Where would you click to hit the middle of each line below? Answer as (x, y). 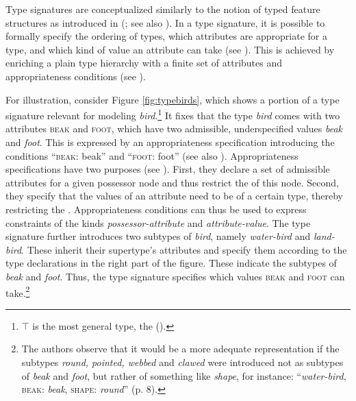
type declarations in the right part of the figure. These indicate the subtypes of (171, 263)
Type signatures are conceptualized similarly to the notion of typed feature (163, 9)
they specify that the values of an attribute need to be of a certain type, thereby (174, 196)
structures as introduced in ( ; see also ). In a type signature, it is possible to (165, 22)
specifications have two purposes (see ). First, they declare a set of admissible (168, 169)
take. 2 (18, 291)
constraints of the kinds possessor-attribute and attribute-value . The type (158, 222)
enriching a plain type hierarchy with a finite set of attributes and (144, 63)
